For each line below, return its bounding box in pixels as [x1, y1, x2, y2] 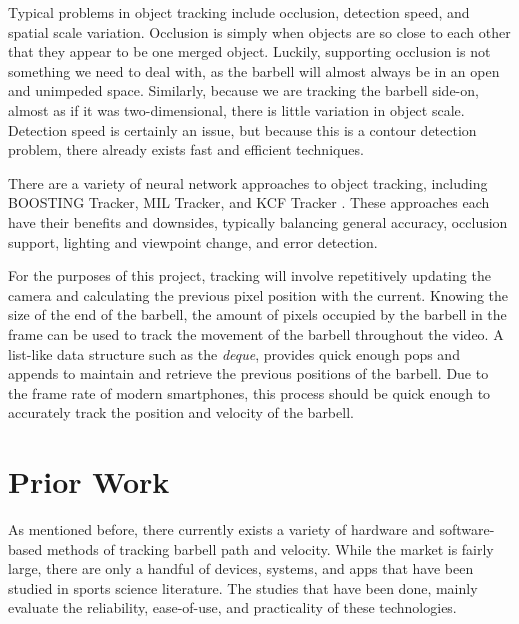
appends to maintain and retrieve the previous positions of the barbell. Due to [8, 363, 489, 384]
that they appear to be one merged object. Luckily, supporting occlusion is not [8, 41, 491, 62]
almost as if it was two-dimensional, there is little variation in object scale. [8, 99, 465, 120]
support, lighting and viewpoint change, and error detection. [8, 231, 378, 252]
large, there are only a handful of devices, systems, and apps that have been [8, 558, 474, 579]
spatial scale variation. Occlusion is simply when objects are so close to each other [8, 21, 511, 42]
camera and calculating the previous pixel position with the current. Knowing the [8, 284, 509, 305]
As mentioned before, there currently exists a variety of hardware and [8, 519, 435, 539]
